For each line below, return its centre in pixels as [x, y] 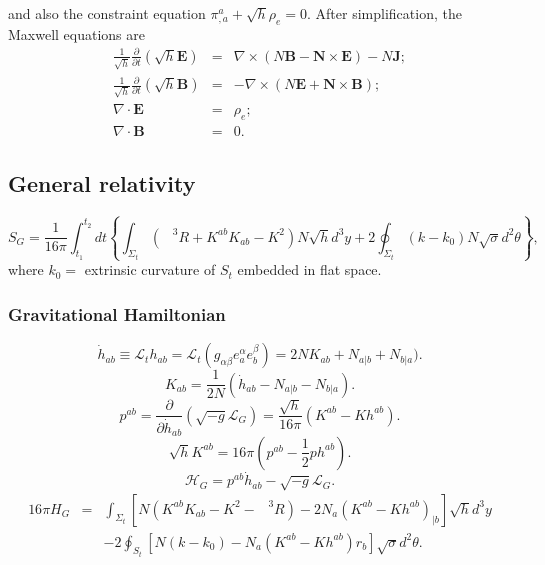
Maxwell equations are [77, 33]
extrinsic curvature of [150, 269]
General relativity [102, 183]
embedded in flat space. [309, 269]
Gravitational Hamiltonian [117, 313]
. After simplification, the [384, 13]
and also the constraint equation [107, 13]
